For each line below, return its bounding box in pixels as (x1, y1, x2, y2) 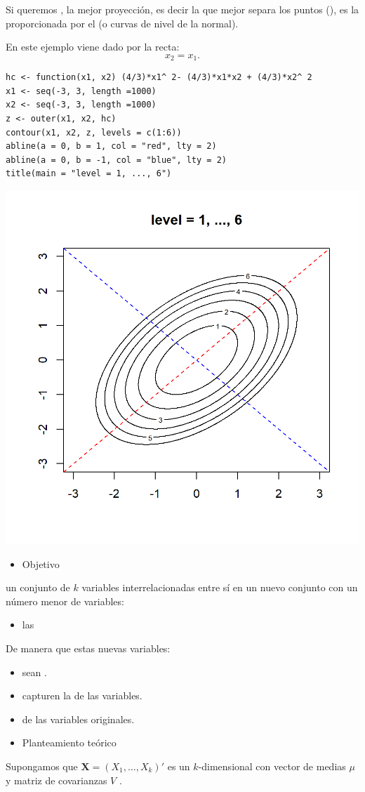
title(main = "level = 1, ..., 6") (6, 169, 172, 179)
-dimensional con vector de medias (198, 758, 346, 773)
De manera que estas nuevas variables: (6, 640, 171, 655)
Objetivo (22, 556, 60, 571)
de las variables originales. (22, 711, 135, 726)
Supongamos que (6, 758, 78, 773)
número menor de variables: (6, 593, 124, 608)
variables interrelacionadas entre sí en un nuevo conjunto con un (81, 580, 358, 595)
